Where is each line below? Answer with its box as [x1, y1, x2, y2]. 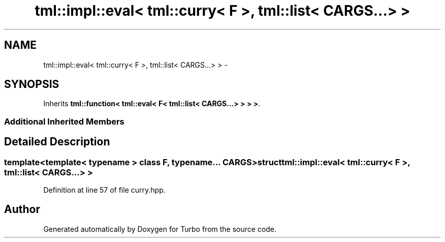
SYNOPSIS [4, 78, 59, 91]
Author [4, 203, 40, 216]
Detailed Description [4, 135, 110, 148]
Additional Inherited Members [4, 116, 124, 127]
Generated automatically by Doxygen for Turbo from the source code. [43, 224, 277, 233]
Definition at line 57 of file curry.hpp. [43, 186, 166, 195]
